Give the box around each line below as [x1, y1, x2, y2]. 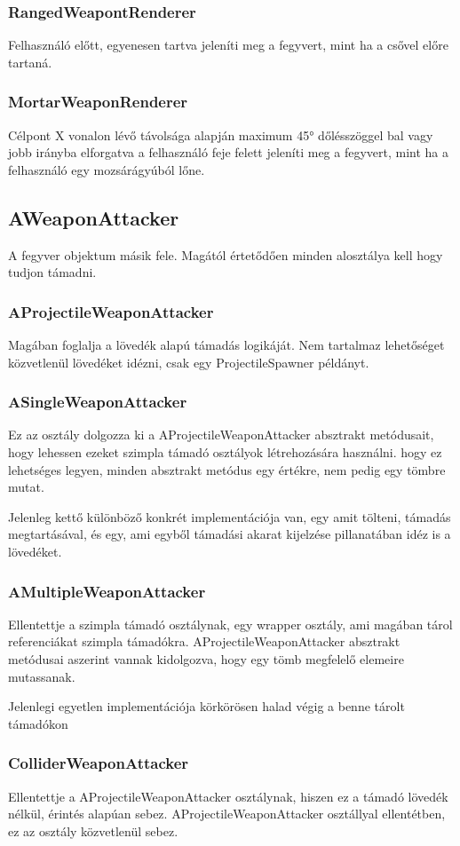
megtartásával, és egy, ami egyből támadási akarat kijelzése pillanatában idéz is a [8, 525, 451, 543]
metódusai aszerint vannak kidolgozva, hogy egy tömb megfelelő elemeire [8, 649, 404, 668]
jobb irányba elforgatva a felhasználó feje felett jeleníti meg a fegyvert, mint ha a [8, 143, 449, 162]
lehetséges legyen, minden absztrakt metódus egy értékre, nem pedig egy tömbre [8, 460, 446, 478]
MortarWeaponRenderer [8, 91, 188, 113]
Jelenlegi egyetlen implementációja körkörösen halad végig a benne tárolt [8, 697, 405, 716]
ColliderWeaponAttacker [8, 752, 189, 774]
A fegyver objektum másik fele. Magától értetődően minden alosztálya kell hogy [8, 245, 443, 264]
